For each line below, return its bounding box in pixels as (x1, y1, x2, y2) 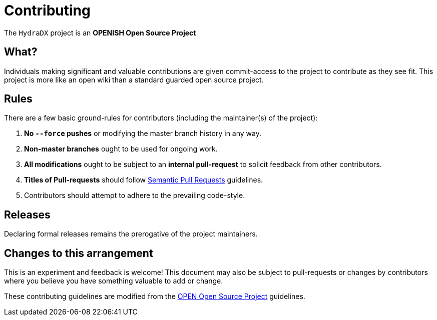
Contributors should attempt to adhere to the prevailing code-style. (24, 191, 245, 200)
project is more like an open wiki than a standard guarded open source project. (4, 75, 264, 84)
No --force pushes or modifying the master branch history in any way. (24, 129, 261, 138)
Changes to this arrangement (4, 246, 153, 259)
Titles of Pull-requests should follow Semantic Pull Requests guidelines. (24, 175, 263, 184)
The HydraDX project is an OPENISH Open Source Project (4, 28, 196, 37)
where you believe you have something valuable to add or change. (4, 276, 223, 285)
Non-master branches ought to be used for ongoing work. (24, 144, 218, 153)
